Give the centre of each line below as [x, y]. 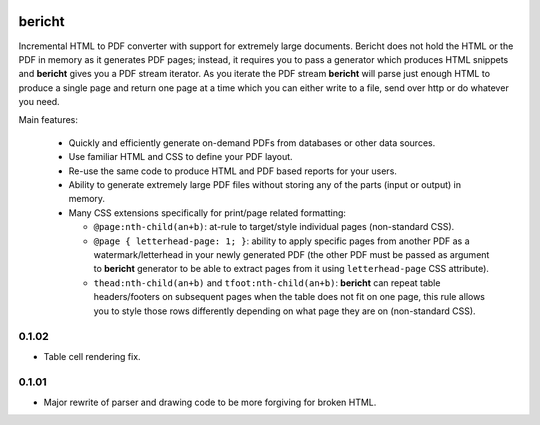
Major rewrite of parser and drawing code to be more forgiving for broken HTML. [210, 402]
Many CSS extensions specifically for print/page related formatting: [207, 212]
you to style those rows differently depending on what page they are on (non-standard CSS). [284, 311]
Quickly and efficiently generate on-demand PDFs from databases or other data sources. [252, 142]
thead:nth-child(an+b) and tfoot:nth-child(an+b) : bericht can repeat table [267, 282]
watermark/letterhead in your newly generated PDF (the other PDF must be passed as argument [291, 254]
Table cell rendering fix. [92, 356]
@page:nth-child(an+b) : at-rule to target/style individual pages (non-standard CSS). [274, 227]
